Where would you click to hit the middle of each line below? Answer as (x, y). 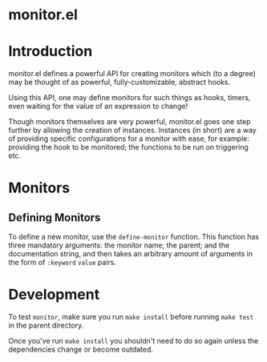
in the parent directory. (46, 325)
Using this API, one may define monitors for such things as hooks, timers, (129, 98)
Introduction (51, 52)
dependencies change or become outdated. (81, 349)
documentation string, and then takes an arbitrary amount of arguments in (131, 254)
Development (54, 295)
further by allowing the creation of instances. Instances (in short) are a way (132, 131)
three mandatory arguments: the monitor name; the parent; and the (119, 245)
